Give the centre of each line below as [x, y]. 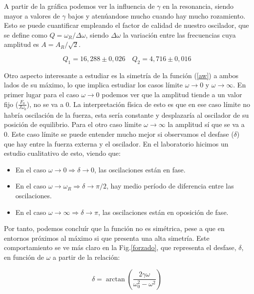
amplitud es [21, 44]
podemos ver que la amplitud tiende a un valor [172, 94]
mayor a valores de [32, 15]
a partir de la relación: [86, 257]
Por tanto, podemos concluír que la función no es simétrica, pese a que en [114, 228]
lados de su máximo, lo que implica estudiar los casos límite [94, 85]
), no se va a [45, 104]
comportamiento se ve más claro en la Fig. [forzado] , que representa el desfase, [120, 247]
